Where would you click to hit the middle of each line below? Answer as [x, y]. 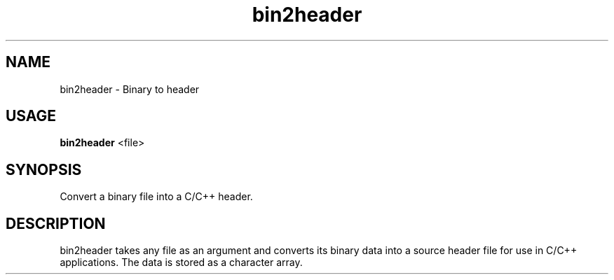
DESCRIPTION [56, 223]
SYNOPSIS [44, 169]
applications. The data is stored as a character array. [181, 262]
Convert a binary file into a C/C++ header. [156, 197]
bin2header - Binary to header [130, 89]
